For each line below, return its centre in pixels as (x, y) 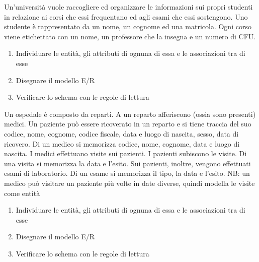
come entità (22, 193)
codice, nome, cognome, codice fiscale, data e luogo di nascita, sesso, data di (121, 133)
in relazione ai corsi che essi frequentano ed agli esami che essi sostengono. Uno (126, 16)
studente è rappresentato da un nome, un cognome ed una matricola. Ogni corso (128, 26)
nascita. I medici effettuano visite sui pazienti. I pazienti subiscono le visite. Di (125, 153)
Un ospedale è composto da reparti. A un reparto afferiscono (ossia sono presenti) (130, 114)
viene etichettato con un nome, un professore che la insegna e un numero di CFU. (130, 36)
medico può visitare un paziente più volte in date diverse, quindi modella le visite (129, 183)
